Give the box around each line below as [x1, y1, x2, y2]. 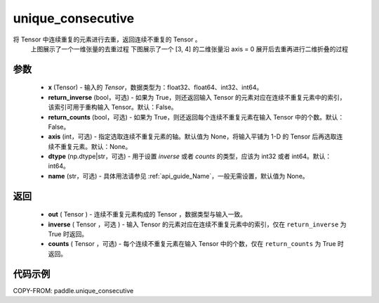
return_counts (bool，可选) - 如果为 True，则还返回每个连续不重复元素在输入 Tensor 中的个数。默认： [48, 112, 345, 121]
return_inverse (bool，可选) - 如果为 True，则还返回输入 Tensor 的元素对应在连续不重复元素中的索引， [48, 93, 347, 101]
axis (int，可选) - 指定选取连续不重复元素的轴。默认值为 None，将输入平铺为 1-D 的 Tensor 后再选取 [48, 132, 337, 141]
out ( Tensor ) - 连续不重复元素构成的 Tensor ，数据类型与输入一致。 [48, 210, 247, 219]
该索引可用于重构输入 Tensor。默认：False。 [48, 103, 178, 112]
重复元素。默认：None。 [60, 142, 132, 150]
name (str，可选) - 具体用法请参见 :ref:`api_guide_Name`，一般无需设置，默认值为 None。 [48, 172, 309, 180]
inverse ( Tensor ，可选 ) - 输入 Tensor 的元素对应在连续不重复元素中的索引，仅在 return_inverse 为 [48, 220, 347, 228]
